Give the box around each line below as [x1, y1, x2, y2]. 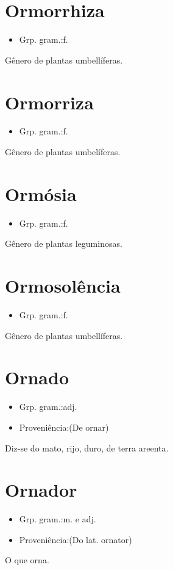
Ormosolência [5, 273, 121, 298]
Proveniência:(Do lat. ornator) [19, 533, 132, 546]
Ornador [5, 477, 77, 502]
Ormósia [5, 181, 77, 206]
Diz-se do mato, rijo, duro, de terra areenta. [5, 441, 169, 454]
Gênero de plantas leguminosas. [5, 237, 122, 250]
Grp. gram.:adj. [19, 400, 77, 413]
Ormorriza [5, 89, 94, 114]
